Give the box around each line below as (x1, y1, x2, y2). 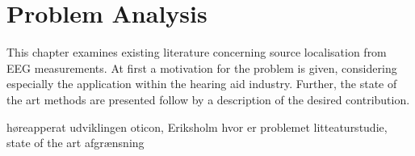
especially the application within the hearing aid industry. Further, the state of (6, 75, 397, 92)
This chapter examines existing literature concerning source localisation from (6, 44, 387, 61)
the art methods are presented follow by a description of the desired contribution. (6, 91, 410, 108)
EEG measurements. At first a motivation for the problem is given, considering (6, 59, 397, 76)
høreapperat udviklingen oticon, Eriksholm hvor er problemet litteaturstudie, (6, 118, 388, 135)
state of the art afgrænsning (6, 134, 145, 151)
